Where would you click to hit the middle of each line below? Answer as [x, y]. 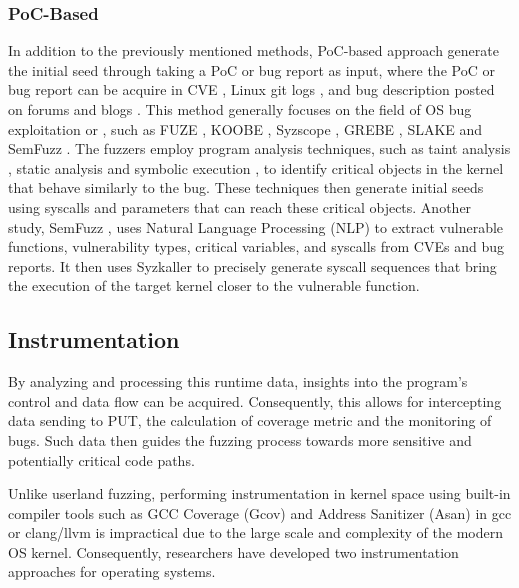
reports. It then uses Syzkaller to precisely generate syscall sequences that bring [252, 265]
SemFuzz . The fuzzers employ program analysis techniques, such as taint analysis [259, 148]
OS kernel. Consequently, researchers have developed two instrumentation [233, 551]
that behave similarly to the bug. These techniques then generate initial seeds [246, 187]
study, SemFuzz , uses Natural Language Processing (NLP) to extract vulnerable [256, 226]
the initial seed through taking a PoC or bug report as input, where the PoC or [251, 69]
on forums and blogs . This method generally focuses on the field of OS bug [240, 109]
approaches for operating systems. [112, 571]
